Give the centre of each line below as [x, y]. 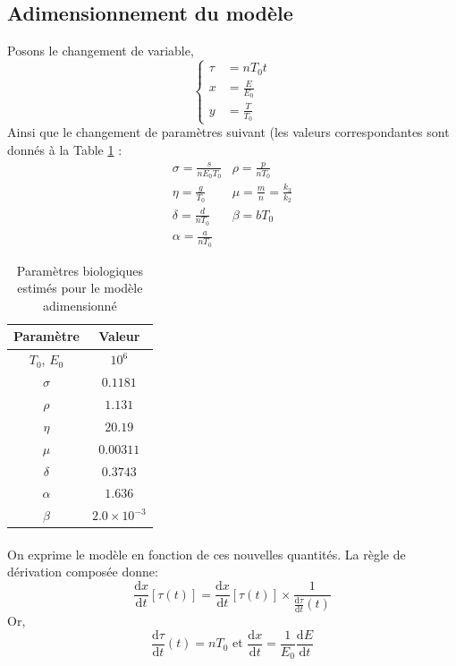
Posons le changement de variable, [101, 51]
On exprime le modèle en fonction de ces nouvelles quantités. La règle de [207, 554]
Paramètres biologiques [80, 270]
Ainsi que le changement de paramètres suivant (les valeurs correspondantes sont [228, 132]
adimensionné [80, 305]
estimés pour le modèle [80, 288]
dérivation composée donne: [83, 572]
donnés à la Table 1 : [65, 149]
